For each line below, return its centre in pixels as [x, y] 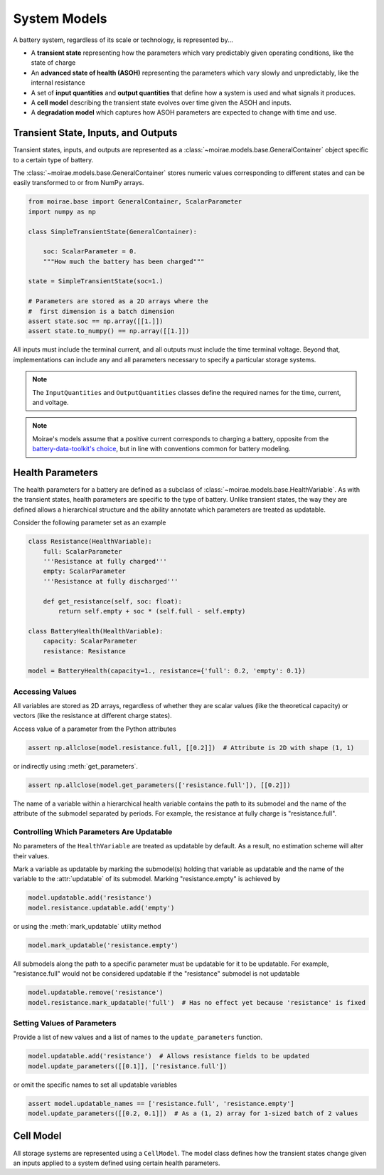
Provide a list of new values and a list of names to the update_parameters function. [138, 1037]
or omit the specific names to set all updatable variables [95, 1085]
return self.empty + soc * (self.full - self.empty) [152, 611]
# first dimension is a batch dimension [101, 311]
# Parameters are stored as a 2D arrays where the [118, 301]
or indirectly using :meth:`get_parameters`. [76, 766]
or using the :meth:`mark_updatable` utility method [87, 926]
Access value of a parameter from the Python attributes [95, 729]
